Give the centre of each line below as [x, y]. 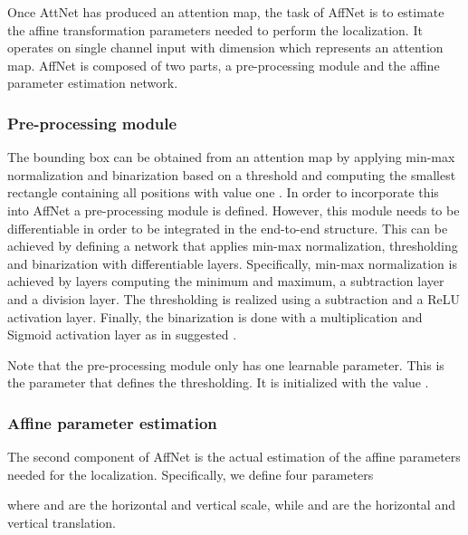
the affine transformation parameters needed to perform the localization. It [215, 29]
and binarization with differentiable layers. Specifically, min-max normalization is [232, 263]
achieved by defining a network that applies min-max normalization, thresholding [233, 246]
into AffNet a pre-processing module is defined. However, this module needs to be [234, 210]
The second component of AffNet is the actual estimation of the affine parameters [234, 457]
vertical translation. [62, 522]
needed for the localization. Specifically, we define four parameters [191, 474]
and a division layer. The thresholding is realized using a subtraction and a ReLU [234, 298]
